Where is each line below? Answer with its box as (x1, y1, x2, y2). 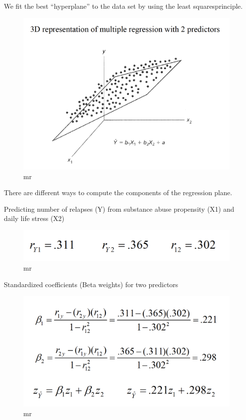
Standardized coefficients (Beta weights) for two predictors (4, 279, 178, 289)
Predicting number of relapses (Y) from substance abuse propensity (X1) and (4, 203, 234, 214)
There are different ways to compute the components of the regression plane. (4, 187, 232, 198)
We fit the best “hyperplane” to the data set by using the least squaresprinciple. (4, 1, 243, 11)
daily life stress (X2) (4, 213, 65, 223)
